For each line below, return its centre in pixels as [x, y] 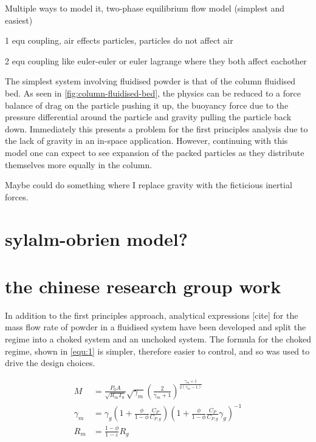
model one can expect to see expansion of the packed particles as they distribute [155, 152]
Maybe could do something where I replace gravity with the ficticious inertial [149, 185]
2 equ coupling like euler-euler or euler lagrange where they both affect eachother [156, 60]
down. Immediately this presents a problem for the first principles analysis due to [156, 128]
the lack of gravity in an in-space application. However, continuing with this [146, 141]
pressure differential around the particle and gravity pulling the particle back [148, 117]
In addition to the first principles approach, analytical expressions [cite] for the [152, 315]
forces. [17, 196]
